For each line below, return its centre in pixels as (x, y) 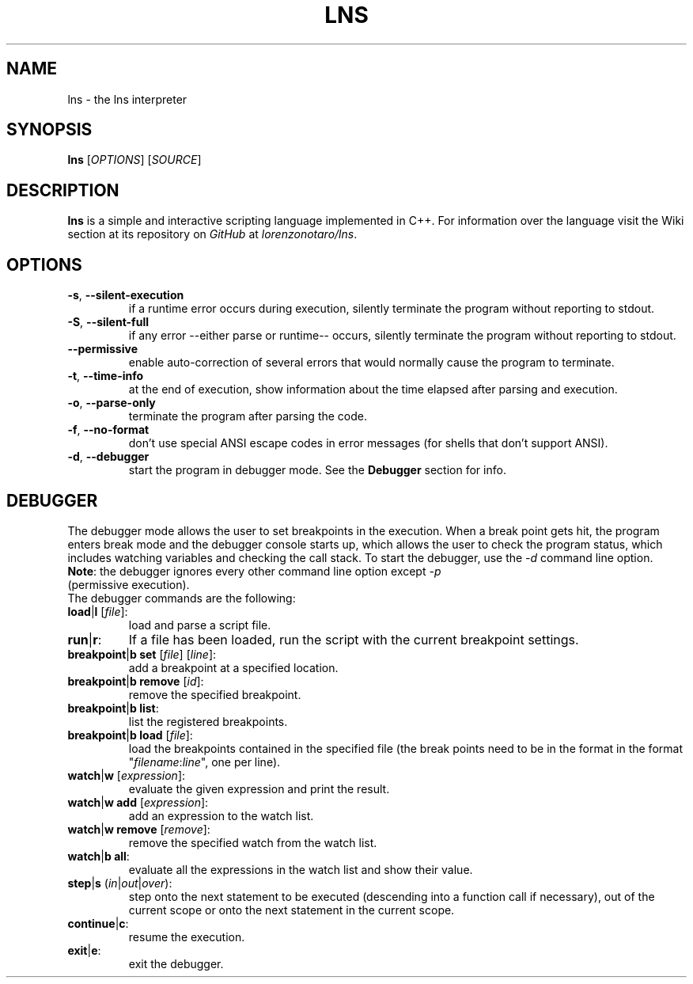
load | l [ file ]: (98, 611)
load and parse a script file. (200, 625)
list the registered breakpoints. (208, 721)
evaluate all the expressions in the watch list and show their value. (301, 869)
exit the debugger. (176, 963)
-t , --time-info (106, 376)
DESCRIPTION (63, 190)
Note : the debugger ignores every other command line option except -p (254, 571)
